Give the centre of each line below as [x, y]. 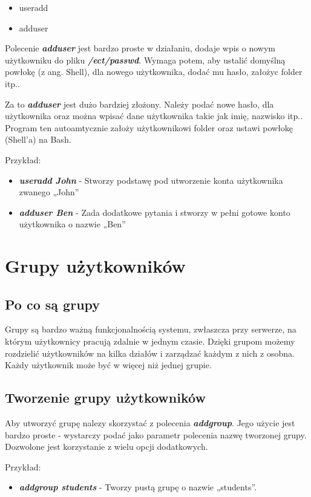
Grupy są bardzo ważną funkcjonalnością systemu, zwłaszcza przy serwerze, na [151, 329]
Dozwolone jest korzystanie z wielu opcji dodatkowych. [106, 447]
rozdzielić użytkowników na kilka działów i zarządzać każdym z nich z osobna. [150, 353]
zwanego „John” [49, 192]
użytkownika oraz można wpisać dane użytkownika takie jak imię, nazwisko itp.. [154, 116]
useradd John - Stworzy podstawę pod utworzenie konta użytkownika [151, 180]
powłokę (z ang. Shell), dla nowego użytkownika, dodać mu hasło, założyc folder [154, 72]
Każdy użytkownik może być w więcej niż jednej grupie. [108, 365]
